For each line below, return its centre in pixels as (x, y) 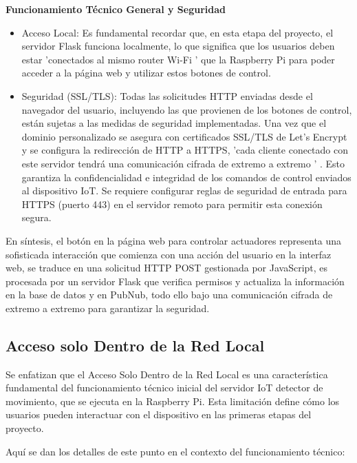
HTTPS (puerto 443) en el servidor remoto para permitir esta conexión (172, 204)
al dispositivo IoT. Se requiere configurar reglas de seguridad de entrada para (184, 191)
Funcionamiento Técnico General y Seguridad (116, 9)
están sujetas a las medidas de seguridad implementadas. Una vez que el (174, 123)
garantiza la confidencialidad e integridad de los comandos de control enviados (186, 177)
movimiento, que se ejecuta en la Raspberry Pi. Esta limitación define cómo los (173, 401)
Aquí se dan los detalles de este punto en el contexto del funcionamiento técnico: (175, 451)
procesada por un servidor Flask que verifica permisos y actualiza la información (175, 281)
